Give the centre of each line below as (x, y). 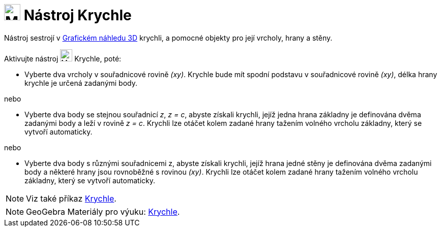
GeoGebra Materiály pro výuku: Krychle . (103, 211)
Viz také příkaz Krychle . (71, 198)
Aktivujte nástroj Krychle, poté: (63, 58)
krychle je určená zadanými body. (81, 83)
